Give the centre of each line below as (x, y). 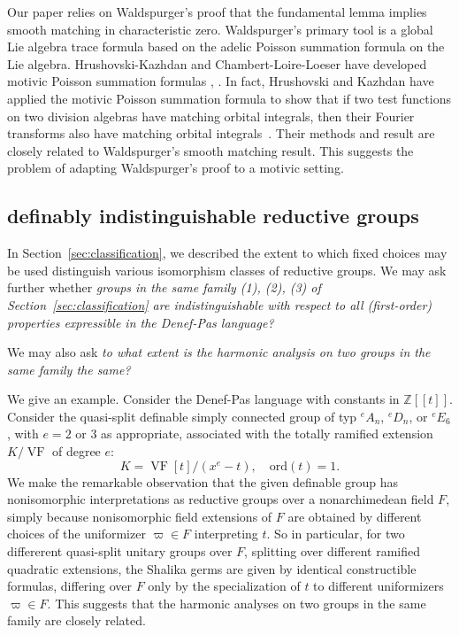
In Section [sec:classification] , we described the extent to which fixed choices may (227, 253)
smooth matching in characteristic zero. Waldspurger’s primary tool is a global (220, 29)
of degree (76, 451)
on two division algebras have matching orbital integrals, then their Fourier (211, 116)
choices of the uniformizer (76, 534)
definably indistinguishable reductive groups (213, 216)
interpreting (226, 534)
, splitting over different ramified (333, 551)
